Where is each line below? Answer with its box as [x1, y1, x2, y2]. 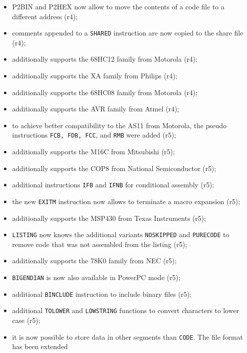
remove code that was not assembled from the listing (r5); [12, 239, 187, 249]
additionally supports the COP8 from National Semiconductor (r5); [12, 163, 216, 173]
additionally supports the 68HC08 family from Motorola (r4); [12, 87, 198, 97]
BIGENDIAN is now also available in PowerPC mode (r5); [12, 272, 180, 282]
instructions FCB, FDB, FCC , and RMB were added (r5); [12, 130, 176, 140]
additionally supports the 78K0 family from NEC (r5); [12, 255, 177, 266]
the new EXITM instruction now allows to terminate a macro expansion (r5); [12, 196, 240, 206]
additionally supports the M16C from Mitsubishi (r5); [12, 146, 175, 157]
